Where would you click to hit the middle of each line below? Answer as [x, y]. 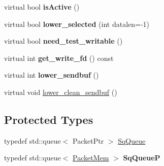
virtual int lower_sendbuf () [52, 75]
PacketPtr [88, 140]
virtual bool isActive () [42, 7]
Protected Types [49, 119]
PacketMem [91, 158]
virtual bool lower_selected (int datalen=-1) [77, 24]
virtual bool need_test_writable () [63, 41]
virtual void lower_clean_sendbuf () [61, 92]
